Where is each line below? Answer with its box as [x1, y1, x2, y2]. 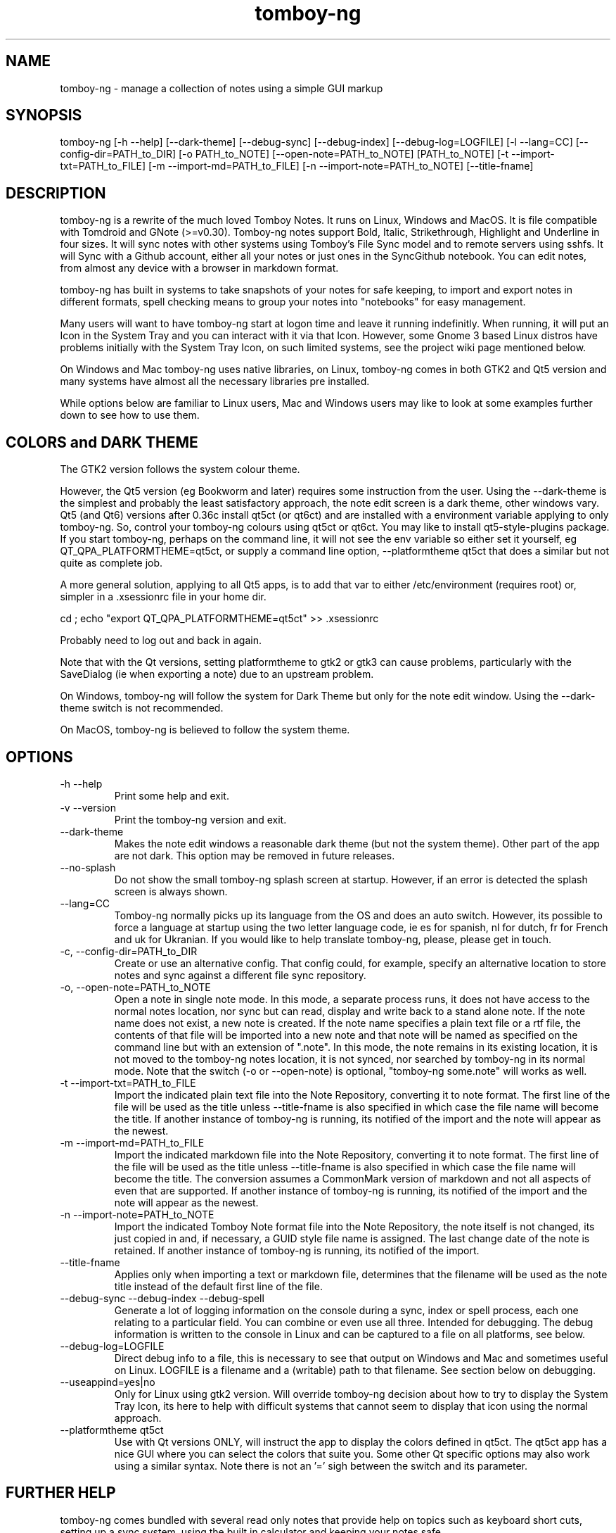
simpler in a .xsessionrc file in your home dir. [60, 591, 267, 603]
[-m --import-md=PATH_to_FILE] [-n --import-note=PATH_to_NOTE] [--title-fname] [148, 160, 534, 172]
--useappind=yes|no [60, 1375, 155, 1388]
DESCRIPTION [6, 184, 106, 202]
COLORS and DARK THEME [6, 433, 198, 451]
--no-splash [60, 861, 116, 873]
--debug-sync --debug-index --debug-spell [60, 1292, 264, 1304]
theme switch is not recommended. [60, 702, 224, 714]
